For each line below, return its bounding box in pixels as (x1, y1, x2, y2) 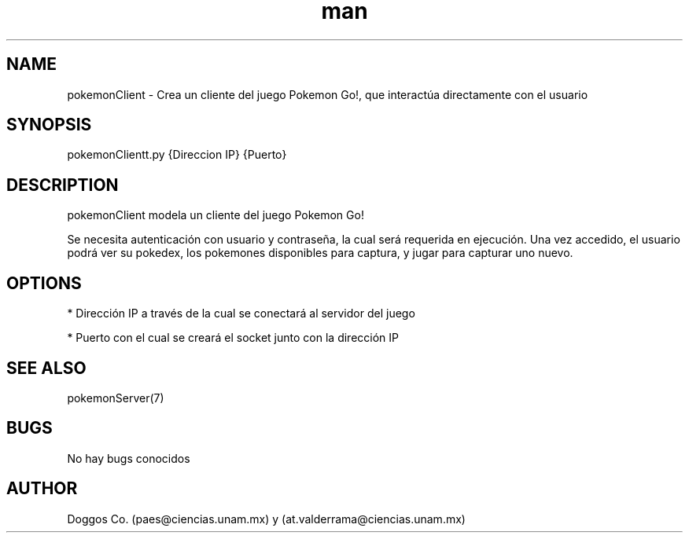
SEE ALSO (6, 357, 87, 378)
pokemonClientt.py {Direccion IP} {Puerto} (67, 148, 287, 162)
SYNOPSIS (6, 115, 92, 135)
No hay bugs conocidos (67, 451, 190, 465)
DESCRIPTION (6, 174, 119, 195)
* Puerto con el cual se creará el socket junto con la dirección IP (67, 331, 399, 345)
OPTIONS (6, 273, 82, 293)
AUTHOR (6, 478, 78, 499)
